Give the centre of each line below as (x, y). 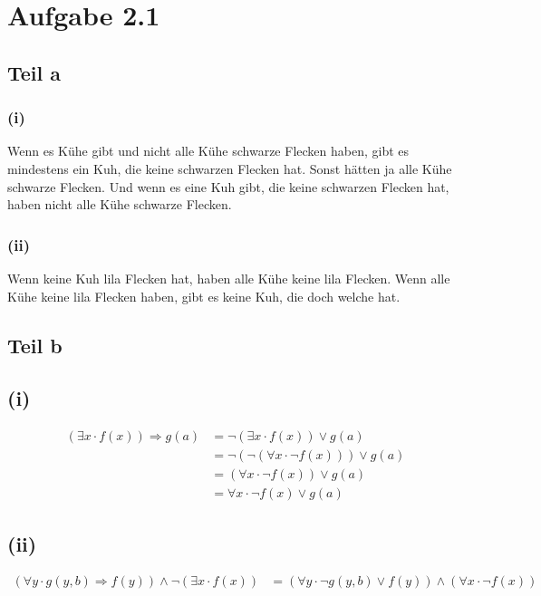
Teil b (35, 345)
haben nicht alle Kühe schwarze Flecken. (120, 204)
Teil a (34, 72)
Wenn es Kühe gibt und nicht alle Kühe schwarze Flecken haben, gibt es (208, 151)
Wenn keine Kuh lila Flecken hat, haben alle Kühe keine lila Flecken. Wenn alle (229, 278)
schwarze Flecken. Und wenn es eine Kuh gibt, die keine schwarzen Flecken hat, (228, 186)
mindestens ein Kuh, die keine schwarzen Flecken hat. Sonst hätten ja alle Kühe (230, 168)
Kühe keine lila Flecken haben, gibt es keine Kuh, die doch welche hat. (204, 296)
